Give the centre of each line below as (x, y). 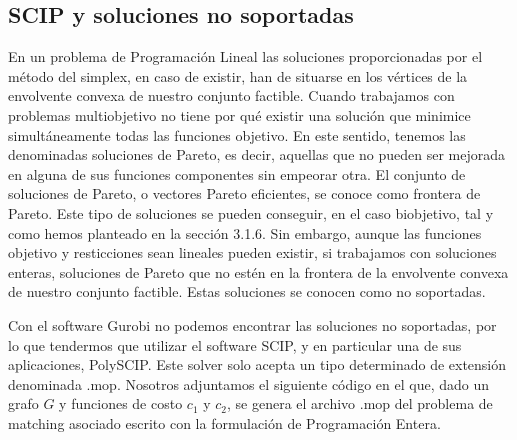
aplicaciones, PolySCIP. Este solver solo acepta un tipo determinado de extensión (257, 364)
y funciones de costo (121, 403)
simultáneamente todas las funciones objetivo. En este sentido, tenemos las (237, 134)
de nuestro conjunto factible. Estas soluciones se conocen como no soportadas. (247, 291)
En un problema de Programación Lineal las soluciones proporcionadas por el (245, 56)
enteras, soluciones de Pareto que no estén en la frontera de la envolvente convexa (258, 271)
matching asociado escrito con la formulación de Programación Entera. (224, 422)
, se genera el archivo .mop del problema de (360, 403)
